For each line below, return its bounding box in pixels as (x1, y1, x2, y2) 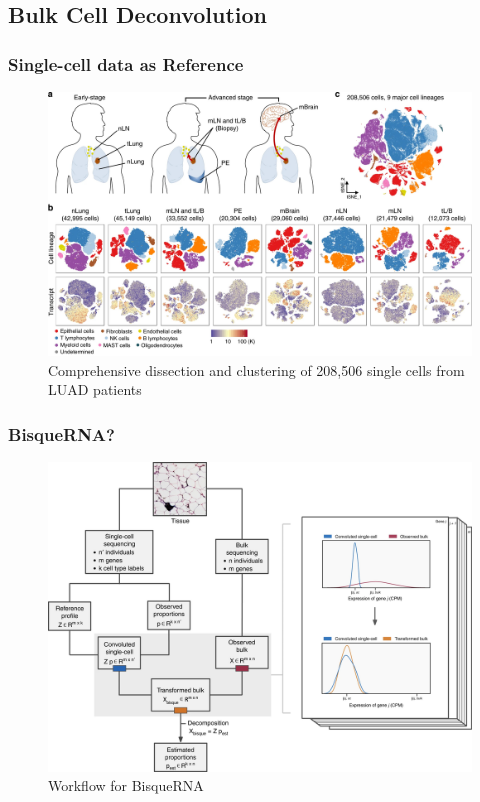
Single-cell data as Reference (8, 51, 244, 76)
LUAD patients (48, 379, 142, 400)
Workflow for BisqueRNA (48, 775, 204, 796)
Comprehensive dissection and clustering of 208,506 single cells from (48, 359, 465, 380)
